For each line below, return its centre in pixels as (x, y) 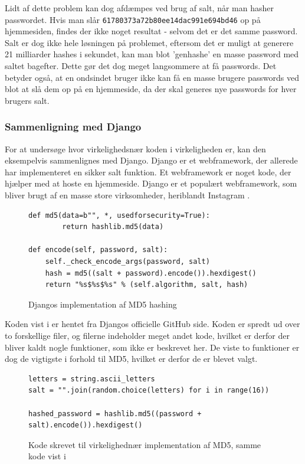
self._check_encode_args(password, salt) (127, 261)
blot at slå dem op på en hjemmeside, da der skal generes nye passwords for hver (151, 89)
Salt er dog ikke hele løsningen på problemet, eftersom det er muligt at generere (149, 42)
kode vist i (47, 456)
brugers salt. (27, 100)
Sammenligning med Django (73, 127)
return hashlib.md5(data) (113, 227)
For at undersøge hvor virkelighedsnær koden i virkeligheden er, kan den (135, 148)
